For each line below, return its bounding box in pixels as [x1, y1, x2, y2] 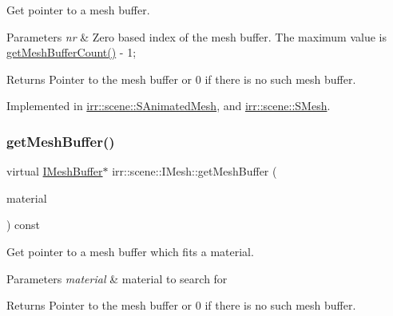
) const [6, 216, 41, 233]
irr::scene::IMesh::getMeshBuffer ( [112, 163, 277, 180]
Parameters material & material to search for [6, 270, 228, 286]
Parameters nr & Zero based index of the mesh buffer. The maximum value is [6, 28, 387, 45]
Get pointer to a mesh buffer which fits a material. [6, 243, 254, 259]
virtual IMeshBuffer [6, 163, 103, 180]
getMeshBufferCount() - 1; [6, 44, 137, 61]
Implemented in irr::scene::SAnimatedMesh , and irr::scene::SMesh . [6, 97, 331, 114]
